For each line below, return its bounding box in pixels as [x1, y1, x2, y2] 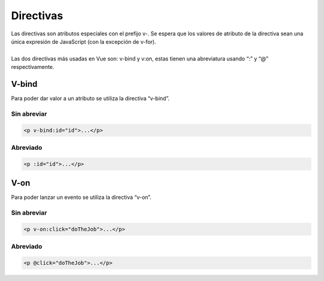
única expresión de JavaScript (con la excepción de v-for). [11, 38, 157, 45]
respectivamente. [11, 64, 55, 71]
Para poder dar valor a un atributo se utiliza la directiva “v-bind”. [11, 95, 170, 102]
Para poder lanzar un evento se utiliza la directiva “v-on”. [11, 194, 152, 201]
